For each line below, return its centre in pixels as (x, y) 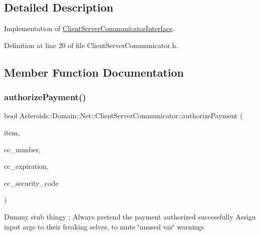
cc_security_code (31, 183)
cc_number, (23, 149)
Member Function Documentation (94, 72)
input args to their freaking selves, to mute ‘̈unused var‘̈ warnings (104, 226)
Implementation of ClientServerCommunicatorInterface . (89, 28)
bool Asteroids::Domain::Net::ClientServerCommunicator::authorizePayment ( (123, 115)
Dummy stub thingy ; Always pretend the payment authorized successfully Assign (130, 216)
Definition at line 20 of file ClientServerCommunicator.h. (91, 45)
